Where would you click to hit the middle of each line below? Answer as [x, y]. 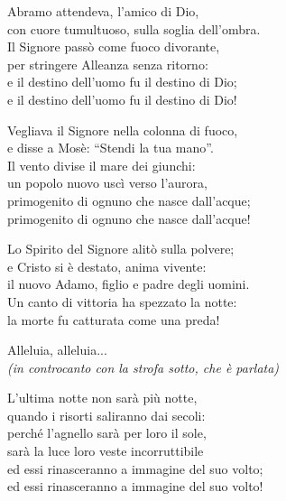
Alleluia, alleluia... [57, 350]
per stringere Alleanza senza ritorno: [108, 64]
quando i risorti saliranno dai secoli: [106, 415]
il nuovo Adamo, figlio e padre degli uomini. [129, 284]
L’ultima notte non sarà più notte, [102, 398]
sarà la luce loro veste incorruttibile [106, 451]
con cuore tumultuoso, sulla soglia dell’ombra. [134, 28]
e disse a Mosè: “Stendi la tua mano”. [111, 148]
